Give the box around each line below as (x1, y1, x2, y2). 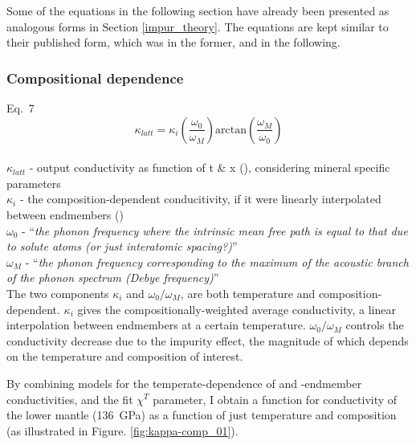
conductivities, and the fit (6, 390, 133, 407)
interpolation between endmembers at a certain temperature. (6, 316, 306, 333)
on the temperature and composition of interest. (6, 348, 243, 365)
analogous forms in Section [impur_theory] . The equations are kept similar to (6, 18, 389, 35)
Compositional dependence (6, 67, 184, 88)
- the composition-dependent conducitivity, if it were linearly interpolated (19, 190, 381, 207)
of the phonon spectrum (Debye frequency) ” (6, 269, 219, 286)
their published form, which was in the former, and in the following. (6, 34, 341, 51)
